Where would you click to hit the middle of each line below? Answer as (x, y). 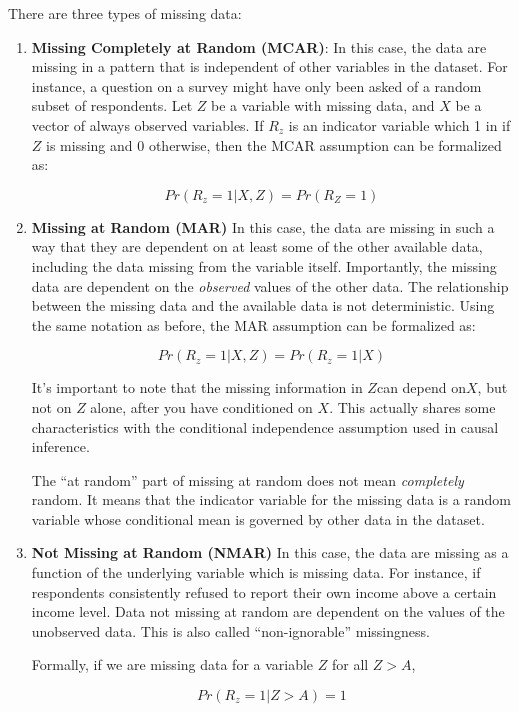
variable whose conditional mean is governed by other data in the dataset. (258, 518)
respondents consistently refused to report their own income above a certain (264, 591)
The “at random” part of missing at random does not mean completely (247, 479)
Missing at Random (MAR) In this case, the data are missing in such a (263, 226)
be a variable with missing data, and (323, 105)
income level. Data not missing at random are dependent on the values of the (268, 611)
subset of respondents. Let (112, 105)
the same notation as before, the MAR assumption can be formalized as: (253, 324)
